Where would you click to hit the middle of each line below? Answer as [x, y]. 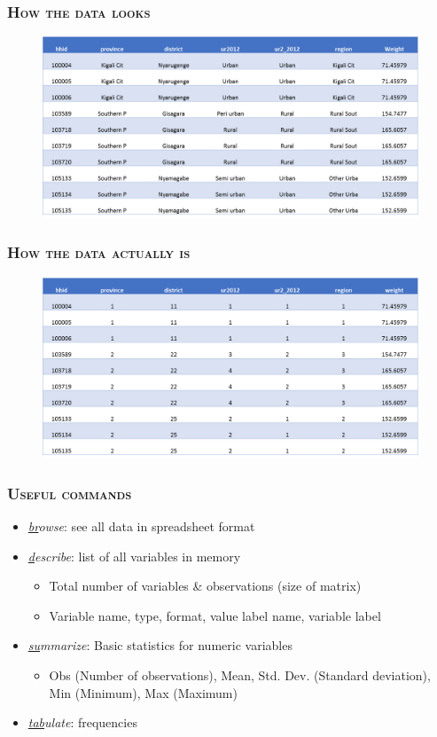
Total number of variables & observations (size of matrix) [205, 586]
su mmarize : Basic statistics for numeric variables [160, 645]
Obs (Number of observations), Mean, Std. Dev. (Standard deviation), [240, 674]
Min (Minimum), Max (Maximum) [143, 692]
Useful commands [70, 493]
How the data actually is [99, 252]
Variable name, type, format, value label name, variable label [215, 615]
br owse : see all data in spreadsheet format [141, 525]
